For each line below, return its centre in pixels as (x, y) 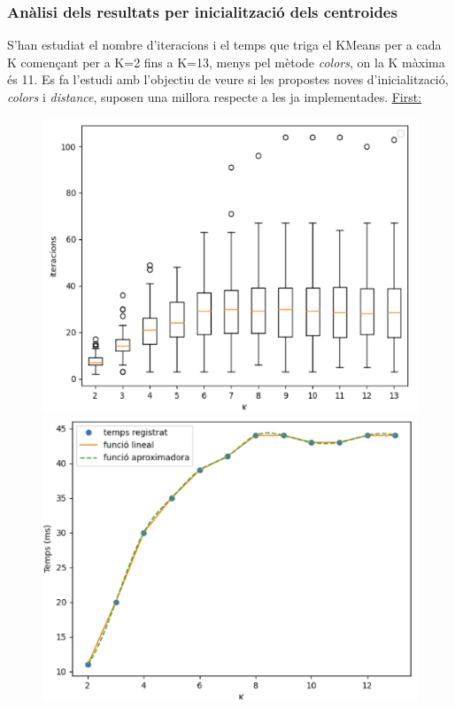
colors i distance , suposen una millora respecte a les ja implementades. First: (215, 97)
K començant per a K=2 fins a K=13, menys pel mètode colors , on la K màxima (226, 62)
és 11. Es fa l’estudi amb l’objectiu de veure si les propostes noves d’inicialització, (228, 79)
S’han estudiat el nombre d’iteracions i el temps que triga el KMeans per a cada (224, 45)
